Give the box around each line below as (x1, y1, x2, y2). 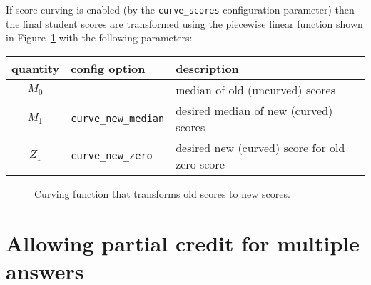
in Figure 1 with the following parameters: (6, 30, 193, 45)
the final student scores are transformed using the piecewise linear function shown (6, 16, 363, 31)
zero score (176, 155, 225, 172)
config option (71, 59, 146, 76)
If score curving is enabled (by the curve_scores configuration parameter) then (6, 2, 355, 16)
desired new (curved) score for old (176, 139, 345, 156)
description (176, 59, 239, 76)
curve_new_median (71, 112, 165, 124)
